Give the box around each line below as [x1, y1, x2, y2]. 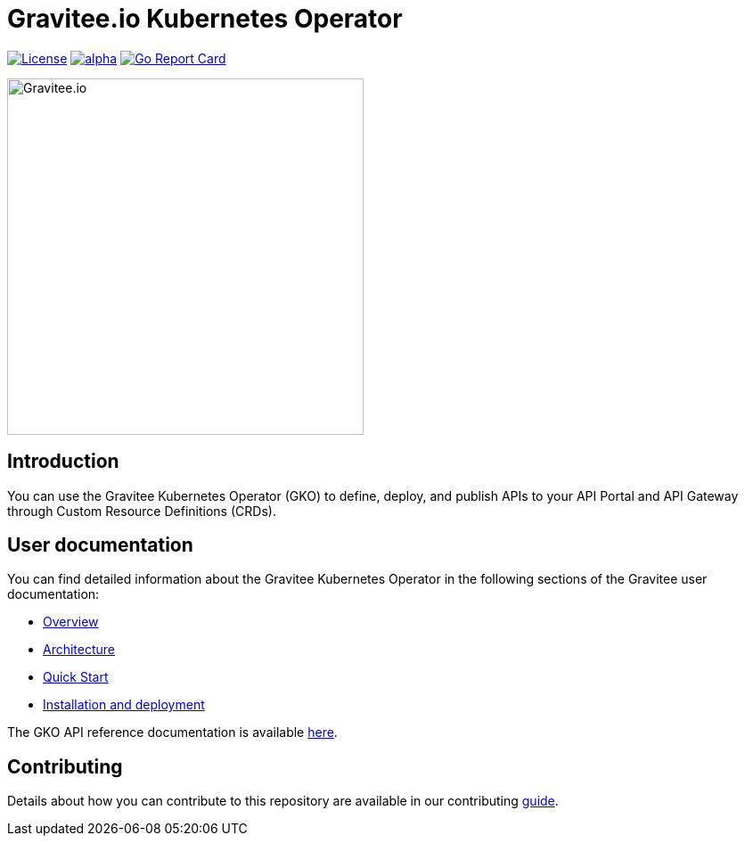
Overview [43, 614, 99, 630]
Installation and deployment [43, 697, 205, 713]
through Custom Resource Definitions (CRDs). [7, 503, 276, 519]
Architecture [43, 642, 116, 658]
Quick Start [43, 669, 109, 685]
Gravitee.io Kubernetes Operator [7, 4, 403, 34]
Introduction [7, 450, 119, 473]
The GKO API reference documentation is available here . [7, 724, 338, 741]
